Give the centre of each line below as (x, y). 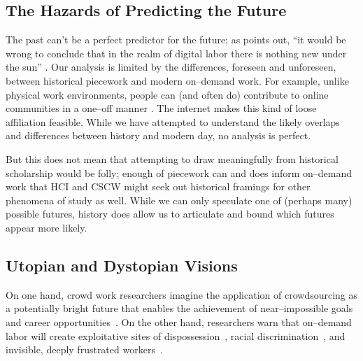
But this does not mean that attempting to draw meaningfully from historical (172, 158)
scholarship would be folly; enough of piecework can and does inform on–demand (179, 172)
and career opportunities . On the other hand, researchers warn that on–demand (179, 321)
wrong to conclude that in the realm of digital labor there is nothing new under (176, 53)
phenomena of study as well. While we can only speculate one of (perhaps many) (179, 200)
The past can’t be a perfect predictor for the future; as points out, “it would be (176, 40)
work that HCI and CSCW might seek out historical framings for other (158, 186)
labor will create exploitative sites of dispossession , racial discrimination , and (176, 335)
